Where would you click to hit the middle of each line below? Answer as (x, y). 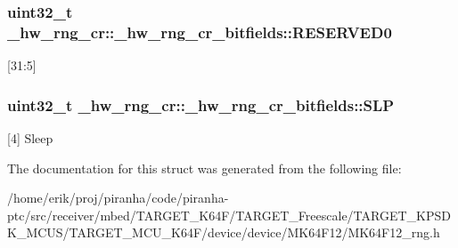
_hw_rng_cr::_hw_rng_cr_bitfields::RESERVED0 (200, 32)
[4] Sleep (30, 137)
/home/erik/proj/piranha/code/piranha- (118, 198)
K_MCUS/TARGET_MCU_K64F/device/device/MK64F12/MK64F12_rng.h (224, 232)
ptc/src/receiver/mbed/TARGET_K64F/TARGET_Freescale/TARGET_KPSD (229, 215)
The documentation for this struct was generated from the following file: (204, 168)
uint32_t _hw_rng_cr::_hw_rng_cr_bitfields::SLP (201, 104)
